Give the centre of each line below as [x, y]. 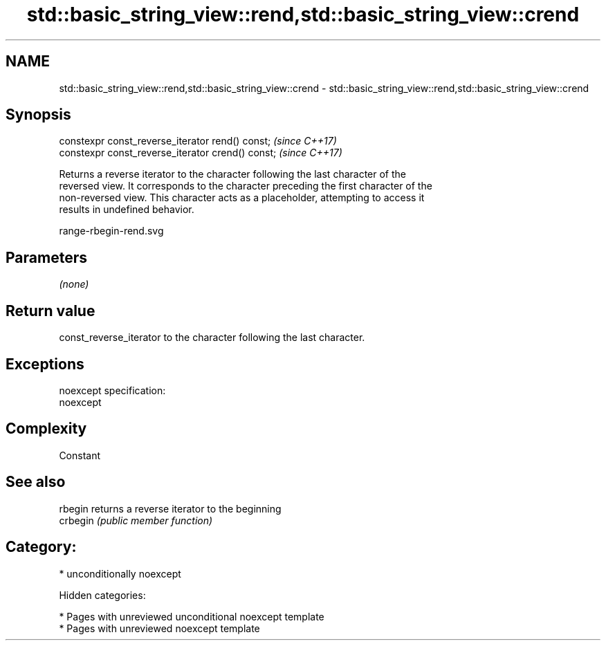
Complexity [46, 429]
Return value [50, 311]
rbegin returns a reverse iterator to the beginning [170, 508]
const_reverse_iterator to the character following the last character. [212, 338]
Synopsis [38, 115]
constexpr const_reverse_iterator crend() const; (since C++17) [201, 153]
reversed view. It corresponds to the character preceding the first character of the [246, 186]
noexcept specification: [112, 390]
